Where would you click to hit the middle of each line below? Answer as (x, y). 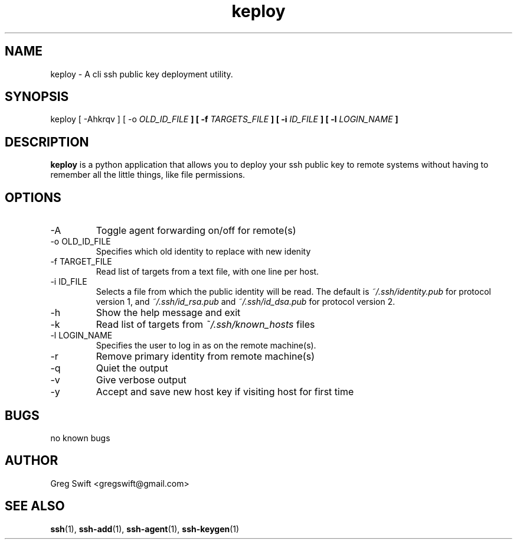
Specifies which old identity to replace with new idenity (203, 252)
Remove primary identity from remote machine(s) (205, 356)
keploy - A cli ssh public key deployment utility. (142, 74)
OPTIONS (33, 197)
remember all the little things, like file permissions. (148, 175)
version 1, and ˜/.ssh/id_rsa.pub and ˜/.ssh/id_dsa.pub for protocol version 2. (246, 302)
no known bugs (80, 438)
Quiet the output (132, 368)
